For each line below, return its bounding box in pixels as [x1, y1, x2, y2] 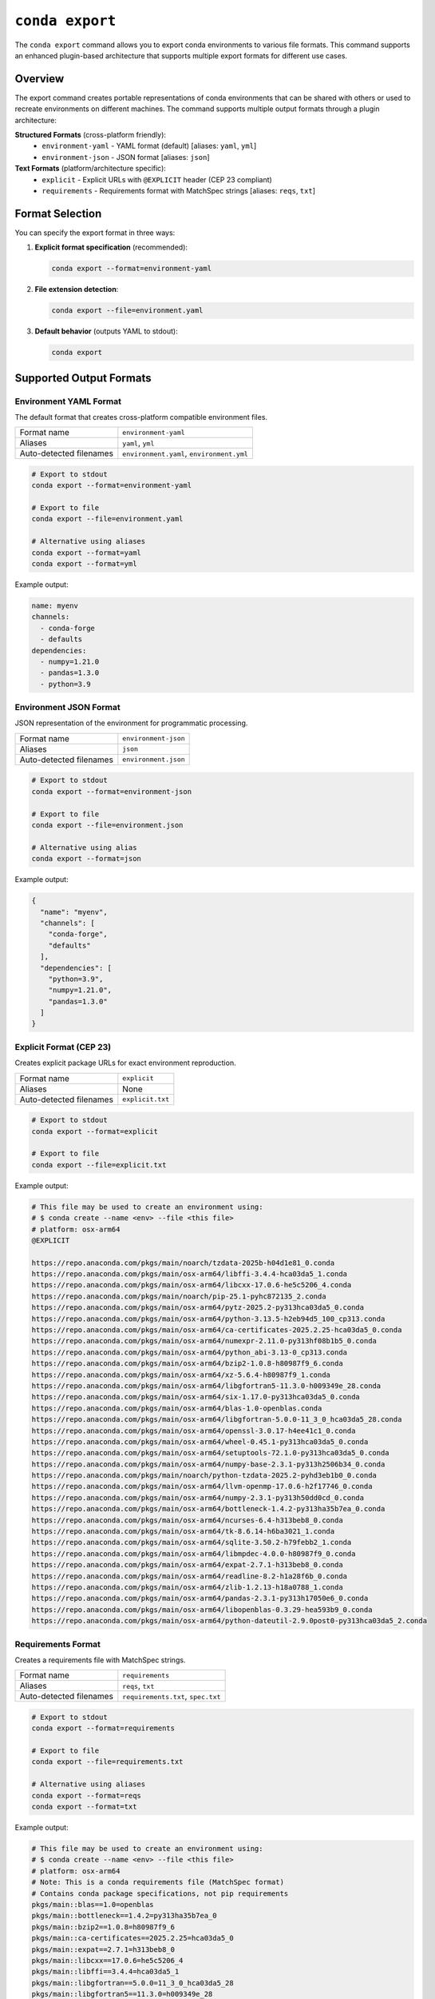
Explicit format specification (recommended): [34, 242, 188, 252]
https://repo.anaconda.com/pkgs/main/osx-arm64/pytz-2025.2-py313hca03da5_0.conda [31, 1303, 365, 1312]
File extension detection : [34, 285, 119, 294]
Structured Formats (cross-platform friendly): [14, 130, 167, 140]
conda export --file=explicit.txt [31, 1160, 167, 1169]
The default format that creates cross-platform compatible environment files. [14, 412, 267, 421]
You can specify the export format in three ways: [14, 228, 176, 237]
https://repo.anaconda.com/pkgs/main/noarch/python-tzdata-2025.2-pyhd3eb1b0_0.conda [31, 1471, 377, 1480]
